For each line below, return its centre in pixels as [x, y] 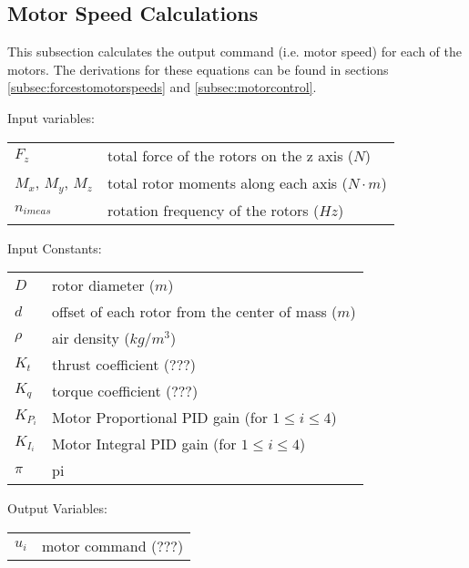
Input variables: [51, 117]
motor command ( [99, 545]
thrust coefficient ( [111, 365]
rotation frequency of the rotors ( [213, 210]
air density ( [91, 338]
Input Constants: [55, 248]
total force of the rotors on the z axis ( [230, 155]
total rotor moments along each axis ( [227, 182]
